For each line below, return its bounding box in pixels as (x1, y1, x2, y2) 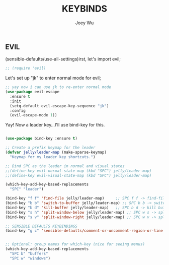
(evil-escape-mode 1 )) (10, 113, 57, 118)
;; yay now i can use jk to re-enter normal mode (5, 85, 112, 90)
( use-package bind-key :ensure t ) (5, 136, 78, 141)
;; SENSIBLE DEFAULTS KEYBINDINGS (5, 224, 78, 229)
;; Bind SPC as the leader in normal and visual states (5, 163, 125, 169)
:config (10, 108, 26, 113)
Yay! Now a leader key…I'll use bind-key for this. (5, 122, 105, 128)
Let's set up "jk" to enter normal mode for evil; (5, 75, 102, 81)
